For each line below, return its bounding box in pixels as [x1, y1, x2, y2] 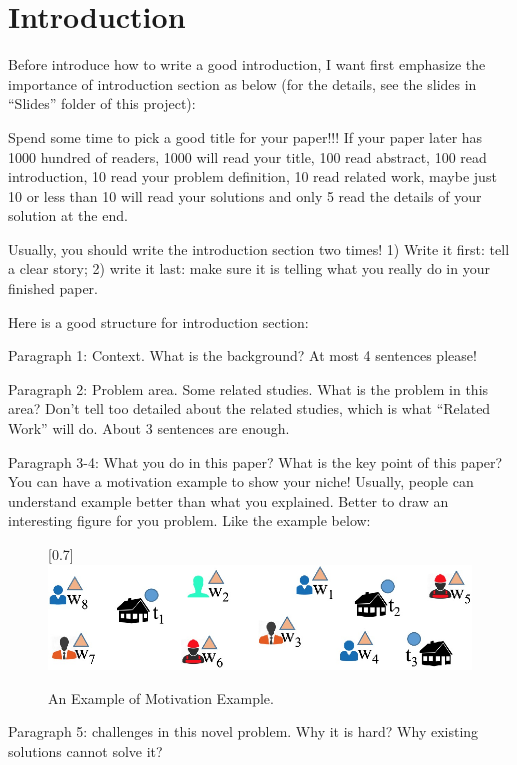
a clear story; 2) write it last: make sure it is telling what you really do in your [8, 258, 490, 279]
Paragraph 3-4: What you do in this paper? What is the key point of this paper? [8, 451, 503, 472]
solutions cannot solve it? [8, 740, 163, 761]
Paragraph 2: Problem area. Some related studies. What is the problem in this [8, 378, 489, 399]
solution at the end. [8, 205, 128, 226]
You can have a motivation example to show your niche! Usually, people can [8, 471, 474, 492]
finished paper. [8, 278, 98, 299]
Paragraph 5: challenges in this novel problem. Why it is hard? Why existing [8, 721, 479, 742]
